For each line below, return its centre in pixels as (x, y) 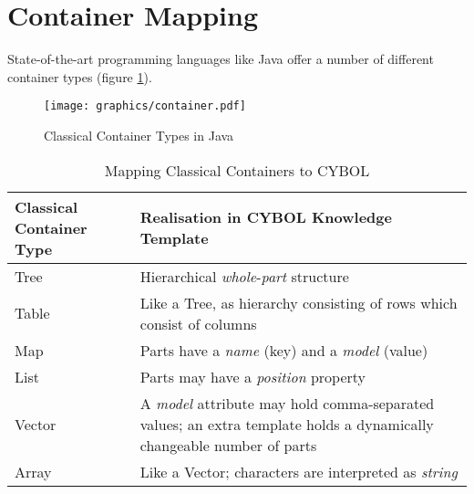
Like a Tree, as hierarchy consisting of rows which (299, 302)
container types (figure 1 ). (80, 76)
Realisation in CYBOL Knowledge (266, 217)
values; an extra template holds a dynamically (287, 424)
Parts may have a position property (253, 376)
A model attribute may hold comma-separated (287, 403)
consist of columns (198, 323)
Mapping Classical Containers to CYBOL (237, 170)
